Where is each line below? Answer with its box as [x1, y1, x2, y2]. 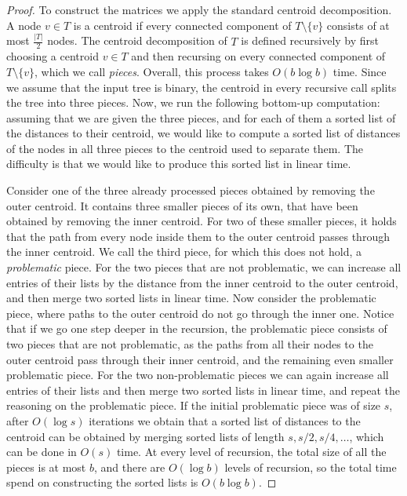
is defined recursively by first [241, 32, 380, 49]
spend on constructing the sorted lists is [6, 474, 198, 491]
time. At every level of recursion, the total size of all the [116, 443, 387, 460]
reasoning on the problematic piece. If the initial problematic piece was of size [6, 397, 381, 414]
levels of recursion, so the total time [224, 458, 397, 475]
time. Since [333, 63, 387, 79]
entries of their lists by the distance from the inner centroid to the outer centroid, [6, 274, 398, 290]
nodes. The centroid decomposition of [47, 32, 227, 49]
